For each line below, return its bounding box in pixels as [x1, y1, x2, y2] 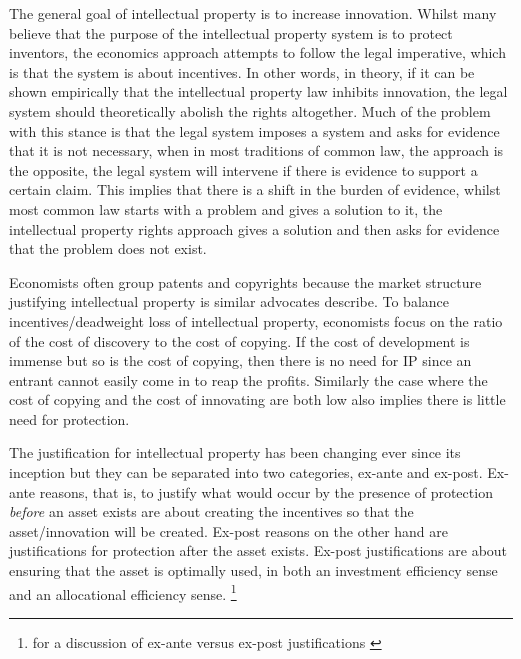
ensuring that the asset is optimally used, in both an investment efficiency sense [9, 560, 498, 581]
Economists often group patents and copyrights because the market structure [9, 271, 482, 292]
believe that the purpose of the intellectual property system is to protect [9, 22, 453, 43]
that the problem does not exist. [9, 238, 207, 259]
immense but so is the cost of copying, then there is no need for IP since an [9, 350, 472, 371]
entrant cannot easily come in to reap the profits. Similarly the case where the [9, 369, 488, 390]
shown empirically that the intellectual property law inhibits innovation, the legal [9, 81, 508, 102]
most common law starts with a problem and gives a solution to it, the [9, 198, 443, 219]
